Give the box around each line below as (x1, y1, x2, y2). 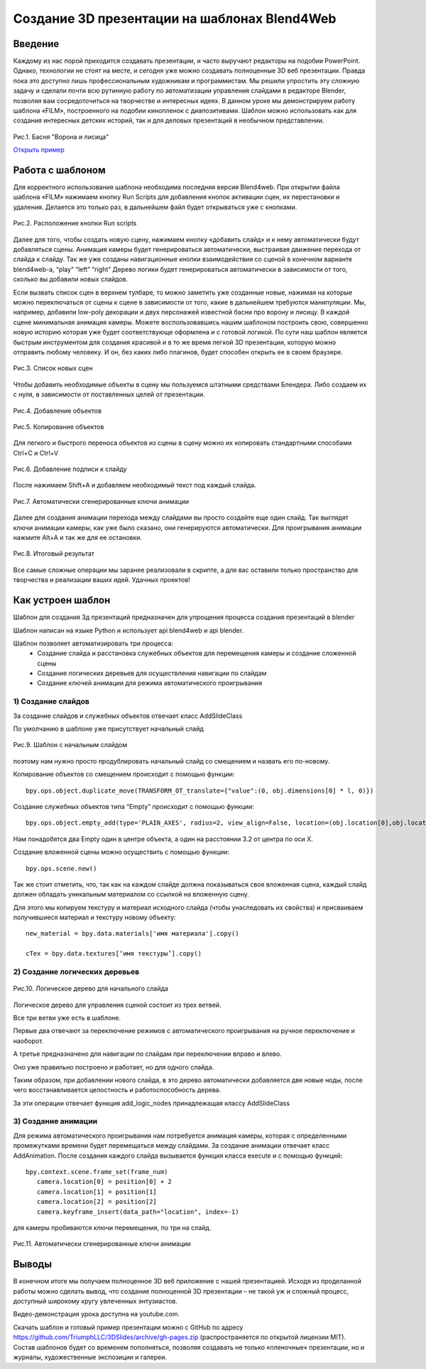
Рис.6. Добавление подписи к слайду (13, 465, 127, 473)
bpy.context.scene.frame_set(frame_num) (26, 1168, 168, 1176)
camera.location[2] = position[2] (36, 1198, 158, 1206)
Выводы (13, 1258, 53, 1270)
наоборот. (13, 1036, 44, 1045)
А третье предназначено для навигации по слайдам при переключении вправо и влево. (13, 1050, 282, 1058)
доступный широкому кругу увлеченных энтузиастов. (13, 1297, 177, 1306)
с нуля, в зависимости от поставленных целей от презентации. (13, 390, 205, 398)
